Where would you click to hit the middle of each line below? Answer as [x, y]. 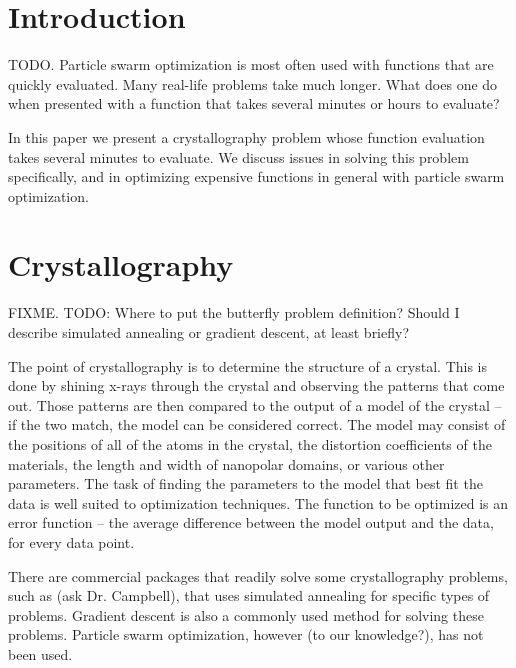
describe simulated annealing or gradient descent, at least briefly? [209, 332]
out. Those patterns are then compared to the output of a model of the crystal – [255, 404]
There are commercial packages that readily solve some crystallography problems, [258, 575]
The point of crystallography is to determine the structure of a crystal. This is [248, 365]
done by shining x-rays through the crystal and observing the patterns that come [256, 385]
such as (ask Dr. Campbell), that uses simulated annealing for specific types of [249, 595]
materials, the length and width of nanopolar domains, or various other [226, 463]
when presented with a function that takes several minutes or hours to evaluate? [254, 103]
